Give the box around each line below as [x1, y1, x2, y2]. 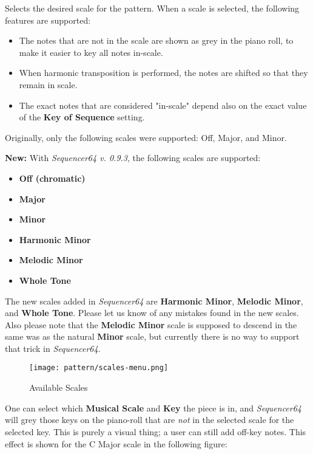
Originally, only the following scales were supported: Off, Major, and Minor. [5, 131, 287, 143]
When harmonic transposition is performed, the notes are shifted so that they [19, 66, 308, 79]
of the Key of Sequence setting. [19, 111, 145, 123]
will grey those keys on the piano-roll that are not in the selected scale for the [5, 413, 294, 426]
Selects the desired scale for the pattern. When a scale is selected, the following [5, 2, 300, 14]
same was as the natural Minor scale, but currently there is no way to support [5, 330, 300, 343]
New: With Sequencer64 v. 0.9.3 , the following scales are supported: [5, 151, 261, 164]
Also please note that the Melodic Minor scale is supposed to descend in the [5, 318, 297, 331]
